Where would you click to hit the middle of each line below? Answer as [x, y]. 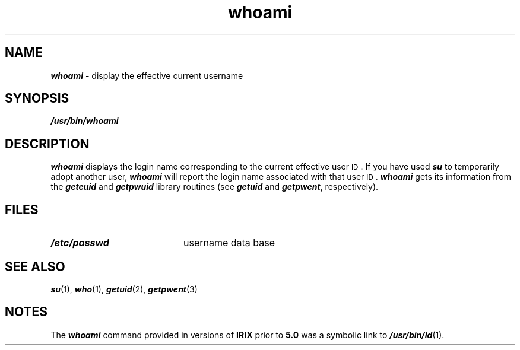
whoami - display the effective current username [147, 75]
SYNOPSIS [37, 98]
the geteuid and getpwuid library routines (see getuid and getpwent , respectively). [215, 187]
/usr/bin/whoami [85, 121]
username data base [229, 243]
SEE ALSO [35, 266]
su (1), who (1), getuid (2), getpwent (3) [124, 289]
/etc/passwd [80, 243]
